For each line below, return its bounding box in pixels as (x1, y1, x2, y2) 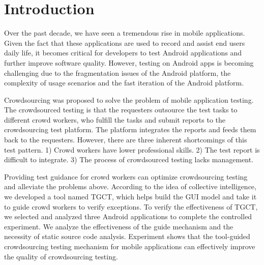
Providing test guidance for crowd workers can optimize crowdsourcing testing (4, 171, 248, 182)
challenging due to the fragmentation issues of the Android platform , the (4, 67, 231, 78)
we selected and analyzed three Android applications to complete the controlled (4, 211, 252, 222)
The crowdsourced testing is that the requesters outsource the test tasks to (4, 104, 238, 115)
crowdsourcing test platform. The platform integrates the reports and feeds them (4, 124, 256, 135)
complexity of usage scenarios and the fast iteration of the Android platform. (4, 77, 244, 88)
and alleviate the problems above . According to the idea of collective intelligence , (4, 181, 256, 192)
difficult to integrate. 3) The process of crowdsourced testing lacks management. (4, 154, 254, 165)
